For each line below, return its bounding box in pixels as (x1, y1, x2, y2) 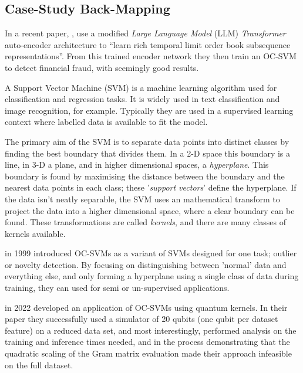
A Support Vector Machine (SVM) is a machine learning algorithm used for (5, 81, 277, 93)
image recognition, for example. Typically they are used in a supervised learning (5, 104, 294, 116)
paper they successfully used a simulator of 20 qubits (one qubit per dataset (5, 313, 278, 325)
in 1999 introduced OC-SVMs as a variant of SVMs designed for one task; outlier (5, 247, 297, 259)
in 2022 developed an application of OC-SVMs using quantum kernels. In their (5, 301, 288, 313)
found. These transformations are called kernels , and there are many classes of (5, 216, 286, 228)
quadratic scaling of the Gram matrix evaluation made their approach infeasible (5, 347, 292, 360)
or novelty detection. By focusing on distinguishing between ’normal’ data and (5, 258, 287, 270)
